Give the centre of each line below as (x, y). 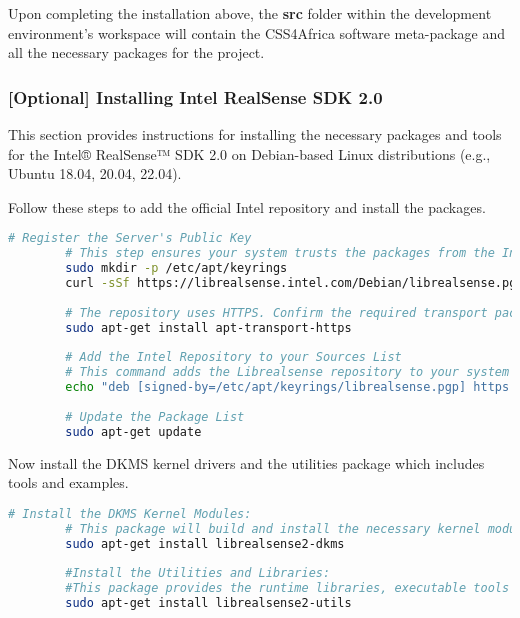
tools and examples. (68, 482)
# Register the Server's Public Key (130, 238)
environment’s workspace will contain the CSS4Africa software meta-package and (256, 32)
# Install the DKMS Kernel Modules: (130, 513)
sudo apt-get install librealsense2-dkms (205, 543)
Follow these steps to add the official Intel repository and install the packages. (247, 206)
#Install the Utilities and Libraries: (198, 573)
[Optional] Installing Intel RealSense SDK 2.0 (195, 96)
